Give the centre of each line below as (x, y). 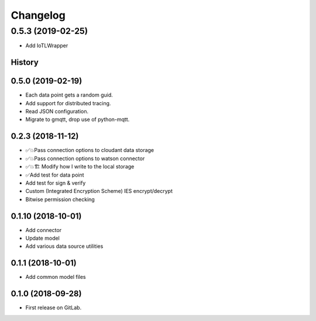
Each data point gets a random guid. (69, 95)
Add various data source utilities (64, 246)
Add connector (43, 230)
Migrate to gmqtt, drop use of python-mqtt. (78, 119)
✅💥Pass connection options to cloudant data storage (90, 150)
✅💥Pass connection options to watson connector (85, 158)
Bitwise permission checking (60, 199)
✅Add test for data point (55, 175)
